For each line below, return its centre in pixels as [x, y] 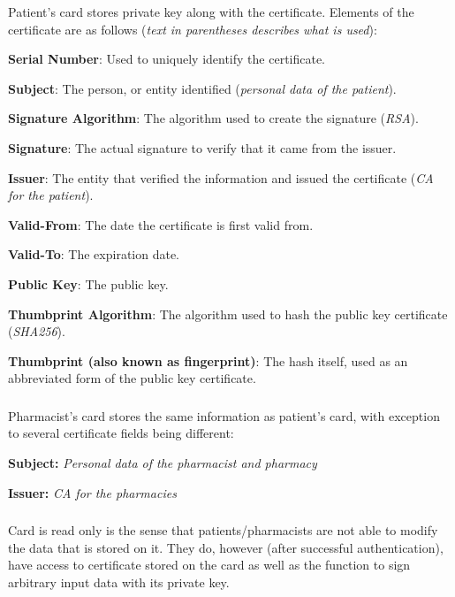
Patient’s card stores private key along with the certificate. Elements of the [211, 11]
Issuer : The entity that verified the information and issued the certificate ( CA [221, 177]
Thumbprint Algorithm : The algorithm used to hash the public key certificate [228, 314]
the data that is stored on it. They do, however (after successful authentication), [226, 547]
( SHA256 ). [37, 331]
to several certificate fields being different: [121, 433]
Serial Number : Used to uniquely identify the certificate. [167, 59]
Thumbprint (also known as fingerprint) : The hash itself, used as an [208, 360]
